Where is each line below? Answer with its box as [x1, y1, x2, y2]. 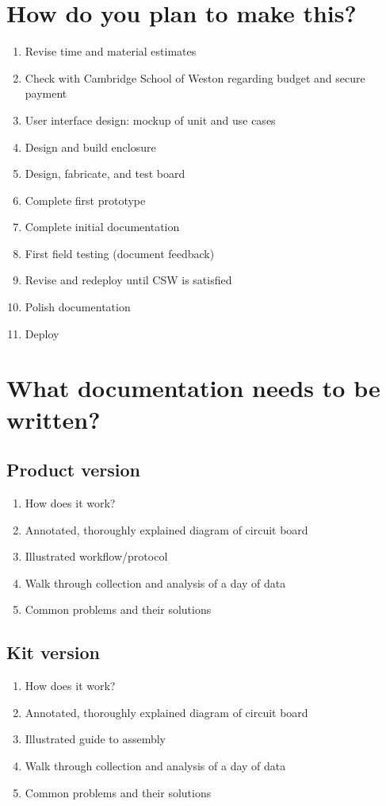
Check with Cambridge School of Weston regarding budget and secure [25, 69, 365, 86]
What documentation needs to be [6, 372, 380, 404]
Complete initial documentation [25, 218, 180, 235]
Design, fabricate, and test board [25, 165, 185, 182]
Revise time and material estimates [25, 43, 197, 60]
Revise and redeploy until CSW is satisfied [25, 272, 232, 288]
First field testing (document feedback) [25, 245, 215, 261]
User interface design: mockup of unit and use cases [25, 111, 276, 128]
